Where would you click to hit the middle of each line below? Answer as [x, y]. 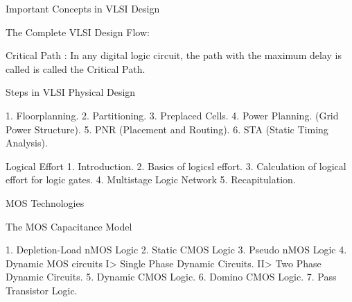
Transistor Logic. [42, 290]
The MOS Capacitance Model [69, 226]
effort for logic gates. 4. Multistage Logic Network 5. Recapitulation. [151, 179]
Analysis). [27, 143]
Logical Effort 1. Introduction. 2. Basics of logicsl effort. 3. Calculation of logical [176, 166]
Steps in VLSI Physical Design [71, 92]
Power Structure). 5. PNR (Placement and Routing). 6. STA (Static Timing [167, 129]
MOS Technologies [45, 202]
